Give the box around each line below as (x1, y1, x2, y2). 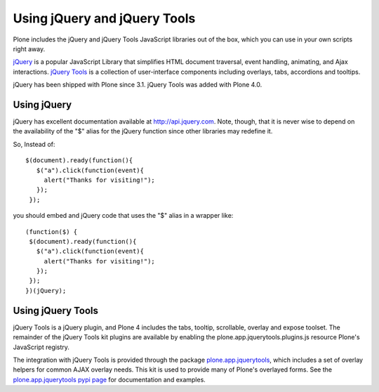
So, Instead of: (13, 140, 55, 148)
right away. (13, 44, 46, 53)
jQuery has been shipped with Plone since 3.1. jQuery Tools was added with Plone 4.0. (13, 81, 262, 89)
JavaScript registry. (13, 343, 70, 351)
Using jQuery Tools (13, 304, 98, 316)
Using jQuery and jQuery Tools (13, 11, 196, 26)
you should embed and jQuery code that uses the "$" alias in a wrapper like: (13, 211, 234, 220)
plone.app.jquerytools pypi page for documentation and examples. (13, 375, 206, 384)
